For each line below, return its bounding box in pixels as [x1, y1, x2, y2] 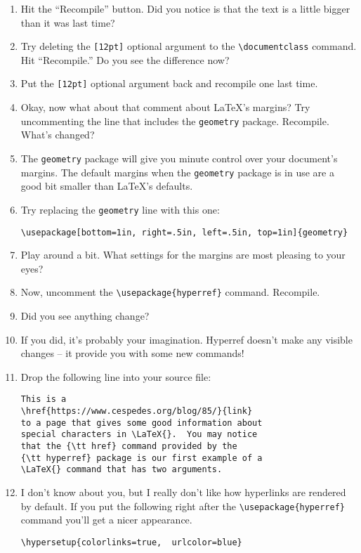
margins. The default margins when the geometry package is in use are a [20, 164, 334, 179]
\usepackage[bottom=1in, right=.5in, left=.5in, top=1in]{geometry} [20, 227, 348, 238]
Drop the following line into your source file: [20, 369, 211, 384]
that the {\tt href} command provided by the [20, 441, 237, 451]
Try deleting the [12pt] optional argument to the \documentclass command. [20, 39, 357, 53]
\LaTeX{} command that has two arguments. [20, 464, 223, 475]
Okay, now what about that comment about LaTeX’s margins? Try [20, 100, 310, 115]
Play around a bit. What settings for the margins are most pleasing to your [20, 247, 346, 262]
